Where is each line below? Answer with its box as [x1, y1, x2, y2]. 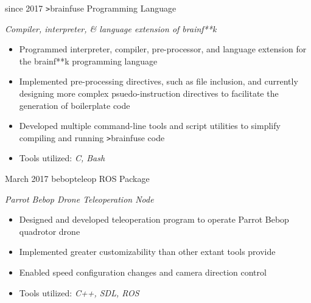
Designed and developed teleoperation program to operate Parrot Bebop [19, 213, 289, 226]
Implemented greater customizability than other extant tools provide [19, 245, 276, 258]
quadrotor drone [19, 225, 80, 237]
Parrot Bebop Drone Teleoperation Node [5, 192, 154, 205]
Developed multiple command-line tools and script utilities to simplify [19, 119, 281, 132]
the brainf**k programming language [19, 54, 158, 67]
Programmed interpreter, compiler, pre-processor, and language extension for [19, 43, 307, 55]
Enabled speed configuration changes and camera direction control [19, 266, 267, 279]
